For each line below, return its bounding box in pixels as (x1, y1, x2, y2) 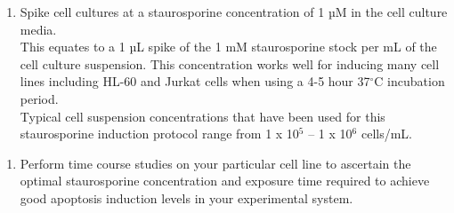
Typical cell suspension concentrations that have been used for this (20, 106, 385, 125)
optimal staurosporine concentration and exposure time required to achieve (20, 171, 430, 190)
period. (20, 89, 59, 107)
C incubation (374, 72, 445, 91)
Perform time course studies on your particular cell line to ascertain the (20, 154, 411, 172)
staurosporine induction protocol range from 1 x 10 (20, 124, 299, 143)
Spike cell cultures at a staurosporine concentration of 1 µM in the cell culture (20, 3, 448, 20)
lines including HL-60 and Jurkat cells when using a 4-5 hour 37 (20, 72, 370, 91)
